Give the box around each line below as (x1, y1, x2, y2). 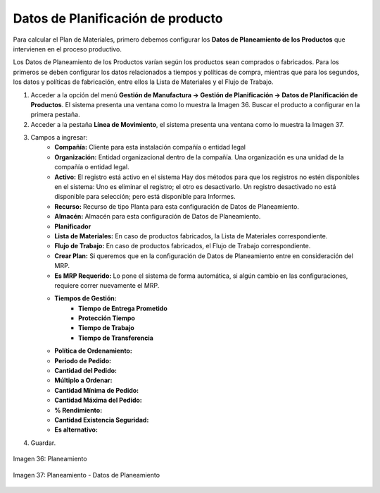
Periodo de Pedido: (54, 356, 112, 365)
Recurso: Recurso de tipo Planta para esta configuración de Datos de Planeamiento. (54, 202, 299, 211)
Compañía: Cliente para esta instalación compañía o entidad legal (54, 143, 246, 152)
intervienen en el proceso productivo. (13, 44, 122, 53)
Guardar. (30, 438, 56, 447)
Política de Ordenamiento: (54, 346, 133, 355)
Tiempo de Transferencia (78, 334, 154, 342)
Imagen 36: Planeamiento (13, 455, 87, 463)
